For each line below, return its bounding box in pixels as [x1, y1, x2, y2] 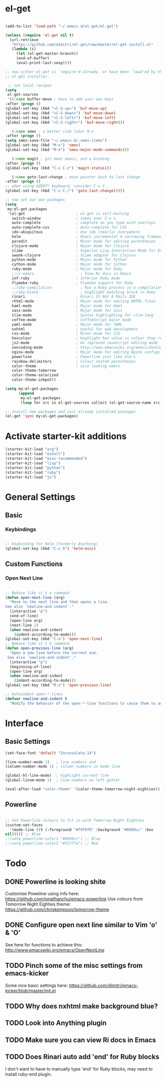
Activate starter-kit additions [5, 431, 127, 442]
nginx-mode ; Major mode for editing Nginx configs [11, 350, 161, 355]
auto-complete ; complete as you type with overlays [11, 220, 156, 225]
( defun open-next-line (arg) [5, 595, 65, 600]
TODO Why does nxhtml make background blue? [5, 1002, 158, 1010]
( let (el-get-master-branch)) [16, 51, 79, 56]
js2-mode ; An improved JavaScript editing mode [11, 341, 158, 346]
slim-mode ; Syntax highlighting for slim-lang [11, 312, 154, 318]
